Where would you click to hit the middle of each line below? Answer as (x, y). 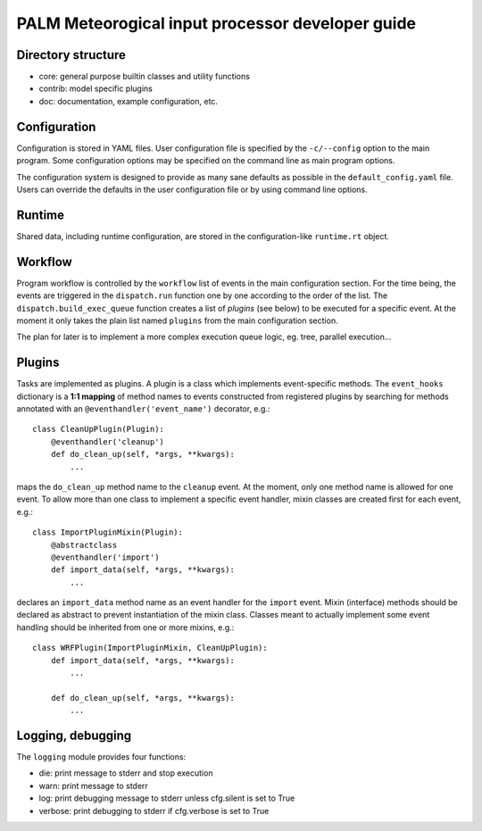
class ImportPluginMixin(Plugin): (108, 532)
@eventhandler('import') (105, 557)
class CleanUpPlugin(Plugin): (99, 429)
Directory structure (71, 55)
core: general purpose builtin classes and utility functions (144, 77)
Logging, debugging (74, 735)
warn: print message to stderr (94, 785)
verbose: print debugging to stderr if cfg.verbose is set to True (154, 810)
